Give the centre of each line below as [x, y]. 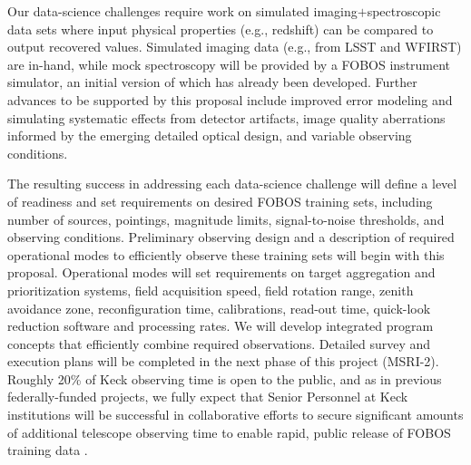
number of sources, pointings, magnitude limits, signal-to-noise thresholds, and [226, 219]
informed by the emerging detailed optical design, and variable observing [210, 136]
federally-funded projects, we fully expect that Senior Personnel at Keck [208, 397]
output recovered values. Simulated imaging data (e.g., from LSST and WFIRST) [235, 47]
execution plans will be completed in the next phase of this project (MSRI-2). [223, 361]
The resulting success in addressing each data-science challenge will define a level [232, 184]
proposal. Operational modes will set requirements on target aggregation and [221, 272]
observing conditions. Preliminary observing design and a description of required [231, 237]
